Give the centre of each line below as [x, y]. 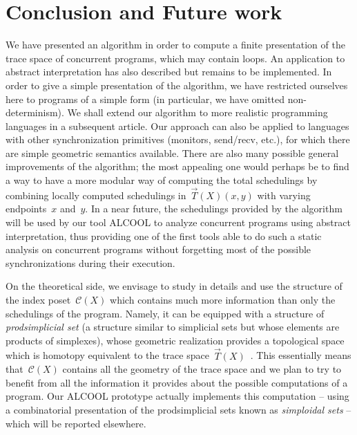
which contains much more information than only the [223, 300]
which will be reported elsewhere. [76, 423]
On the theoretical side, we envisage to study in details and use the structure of [174, 286]
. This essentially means [301, 355]
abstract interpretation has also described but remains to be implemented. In [169, 72]
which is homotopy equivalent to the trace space [107, 355]
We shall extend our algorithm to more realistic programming [197, 112]
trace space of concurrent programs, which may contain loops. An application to [175, 58]
